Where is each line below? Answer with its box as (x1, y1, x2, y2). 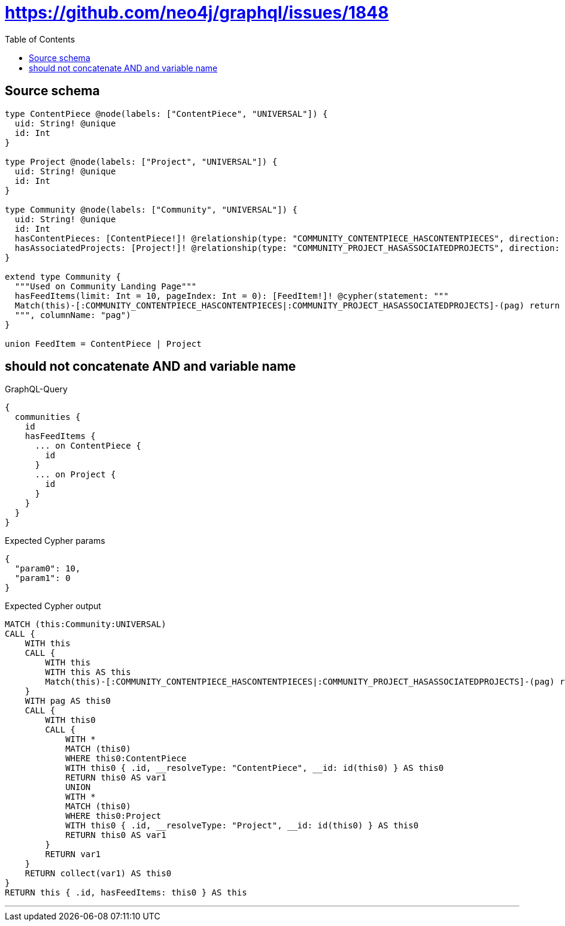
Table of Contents (5, 34, 75, 44)
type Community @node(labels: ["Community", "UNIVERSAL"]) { (5, 204, 297, 214)
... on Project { (35, 470, 116, 480)
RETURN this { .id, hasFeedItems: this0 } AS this (5, 888, 247, 898)
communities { (14, 412, 81, 422)
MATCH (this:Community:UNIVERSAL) (5, 619, 166, 630)
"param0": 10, (14, 564, 81, 574)
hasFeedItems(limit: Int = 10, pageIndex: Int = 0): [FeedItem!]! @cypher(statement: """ (14, 290, 449, 301)
